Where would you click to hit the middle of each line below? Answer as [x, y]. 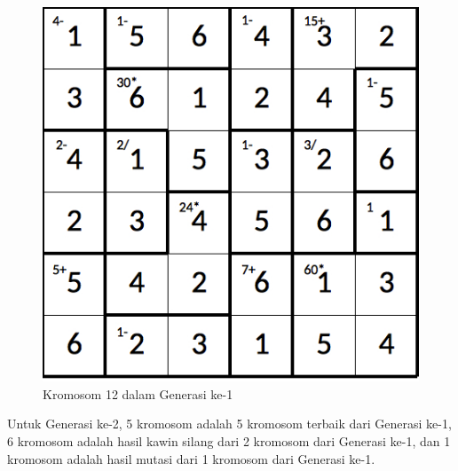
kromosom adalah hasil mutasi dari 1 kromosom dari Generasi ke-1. [191, 458]
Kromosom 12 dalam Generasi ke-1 [138, 393]
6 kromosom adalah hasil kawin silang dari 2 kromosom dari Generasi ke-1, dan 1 [229, 440]
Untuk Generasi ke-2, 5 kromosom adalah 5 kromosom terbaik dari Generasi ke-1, [229, 424]
